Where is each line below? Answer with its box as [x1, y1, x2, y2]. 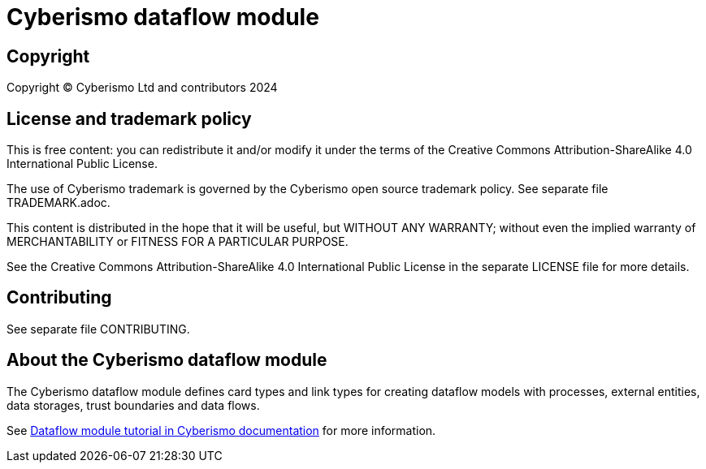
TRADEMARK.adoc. [6, 196, 110, 210]
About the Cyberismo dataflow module [6, 350, 327, 371]
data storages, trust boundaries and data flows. [6, 398, 260, 412]
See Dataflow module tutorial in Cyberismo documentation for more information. [6, 423, 436, 437]
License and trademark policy [6, 108, 252, 129]
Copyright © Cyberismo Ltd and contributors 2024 [6, 80, 278, 95]
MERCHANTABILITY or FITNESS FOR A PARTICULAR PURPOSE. [6, 234, 349, 249]
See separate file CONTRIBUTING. [6, 321, 190, 336]
